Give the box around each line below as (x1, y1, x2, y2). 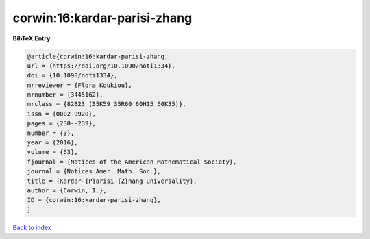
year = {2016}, (27, 139, 78, 147)
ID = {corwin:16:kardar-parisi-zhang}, (27, 196, 161, 204)
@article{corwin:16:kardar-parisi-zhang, (27, 52, 169, 60)
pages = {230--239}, (27, 120, 96, 127)
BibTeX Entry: (12, 34, 53, 42)
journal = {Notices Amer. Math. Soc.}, (27, 168, 161, 175)
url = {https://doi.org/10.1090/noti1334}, (27, 62, 176, 70)
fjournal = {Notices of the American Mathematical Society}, (27, 158, 237, 166)
